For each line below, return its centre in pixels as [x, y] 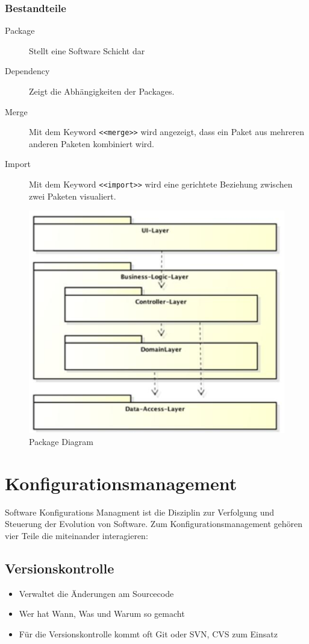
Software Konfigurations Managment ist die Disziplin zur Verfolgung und [140, 512]
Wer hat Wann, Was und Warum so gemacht [102, 614]
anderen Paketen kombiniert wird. [92, 143]
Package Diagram [61, 442]
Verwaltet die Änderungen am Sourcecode [96, 593]
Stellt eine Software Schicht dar [87, 50]
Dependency [27, 71]
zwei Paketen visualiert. [73, 196]
